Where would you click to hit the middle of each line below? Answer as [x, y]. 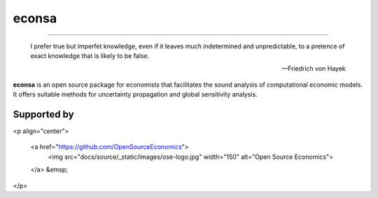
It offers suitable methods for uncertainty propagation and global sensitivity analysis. [135, 94]
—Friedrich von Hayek [313, 69]
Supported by [43, 114]
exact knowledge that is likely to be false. [90, 55]
